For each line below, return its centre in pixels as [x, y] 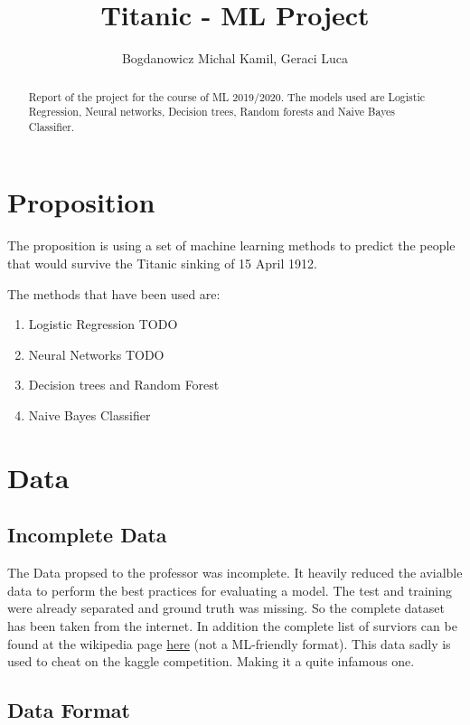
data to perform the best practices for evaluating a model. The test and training [230, 590]
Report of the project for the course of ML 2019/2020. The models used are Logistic [227, 96]
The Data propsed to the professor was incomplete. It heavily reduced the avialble [235, 573]
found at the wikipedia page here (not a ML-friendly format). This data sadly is [229, 643]
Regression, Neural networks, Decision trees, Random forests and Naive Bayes [212, 112]
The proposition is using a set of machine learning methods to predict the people [231, 245]
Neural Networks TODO [96, 354]
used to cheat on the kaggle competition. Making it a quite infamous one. [211, 661]
